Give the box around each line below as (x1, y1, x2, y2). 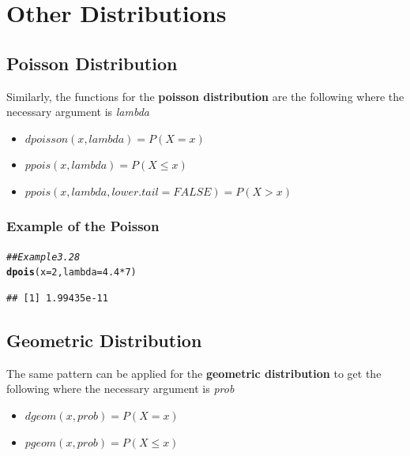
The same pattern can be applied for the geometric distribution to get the (6, 364, 382, 381)
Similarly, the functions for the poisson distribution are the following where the (6, 88, 404, 104)
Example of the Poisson (6, 216, 160, 236)
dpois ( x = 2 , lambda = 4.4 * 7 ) (6, 267, 137, 278)
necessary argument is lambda (6, 103, 149, 120)
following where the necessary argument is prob (6, 380, 235, 397)
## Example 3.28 (6, 251, 81, 263)
